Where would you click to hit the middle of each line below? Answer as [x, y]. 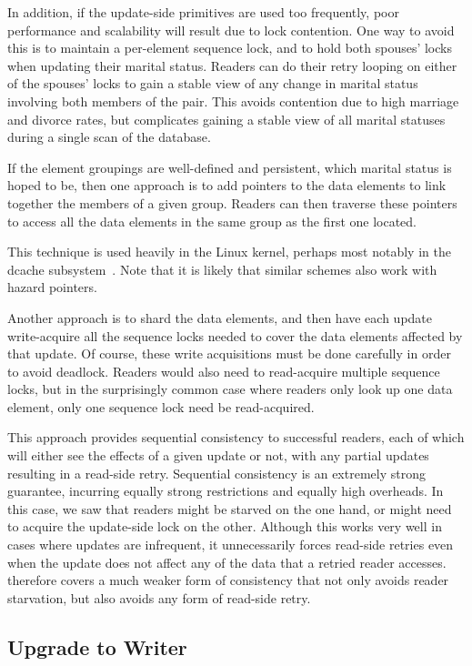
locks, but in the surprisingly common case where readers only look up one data [230, 389]
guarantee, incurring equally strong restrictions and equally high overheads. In [226, 491]
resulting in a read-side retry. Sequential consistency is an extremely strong [216, 473]
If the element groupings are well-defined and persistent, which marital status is [230, 167]
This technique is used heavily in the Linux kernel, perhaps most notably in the [229, 252]
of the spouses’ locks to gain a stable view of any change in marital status [213, 83]
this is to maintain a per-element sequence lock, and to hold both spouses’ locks [230, 48]
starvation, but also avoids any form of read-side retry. [159, 597]
